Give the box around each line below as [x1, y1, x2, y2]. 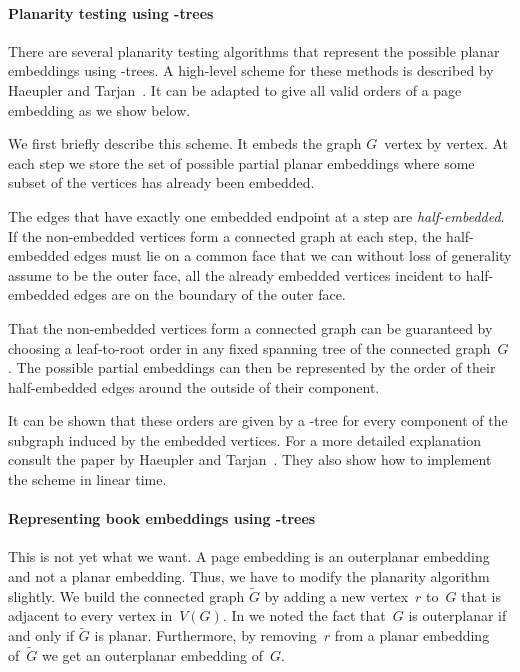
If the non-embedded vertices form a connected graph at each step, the [8, 225, 442, 246]
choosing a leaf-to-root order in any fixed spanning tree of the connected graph [8, 337, 491, 358]
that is [461, 585, 501, 606]
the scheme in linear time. [8, 469, 167, 490]
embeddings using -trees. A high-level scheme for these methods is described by [8, 60, 494, 81]
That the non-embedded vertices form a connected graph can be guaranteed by [8, 317, 493, 338]
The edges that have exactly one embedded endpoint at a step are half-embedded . [8, 205, 505, 226]
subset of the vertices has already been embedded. [8, 172, 315, 193]
